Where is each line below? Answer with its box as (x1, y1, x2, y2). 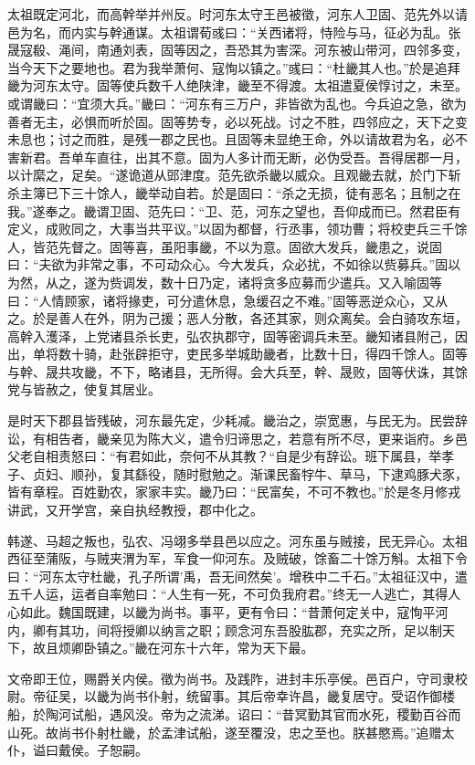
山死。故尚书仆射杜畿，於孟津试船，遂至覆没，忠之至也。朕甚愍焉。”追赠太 (7, 722, 455, 741)
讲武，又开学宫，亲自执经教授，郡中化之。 (7, 500, 263, 519)
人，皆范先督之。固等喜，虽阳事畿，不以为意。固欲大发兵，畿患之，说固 (7, 236, 442, 256)
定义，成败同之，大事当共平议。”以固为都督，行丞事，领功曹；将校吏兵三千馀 (7, 219, 468, 238)
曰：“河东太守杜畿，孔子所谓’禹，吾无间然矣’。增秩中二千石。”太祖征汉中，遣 (7, 566, 468, 585)
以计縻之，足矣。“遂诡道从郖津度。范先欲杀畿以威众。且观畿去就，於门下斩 (7, 165, 461, 184)
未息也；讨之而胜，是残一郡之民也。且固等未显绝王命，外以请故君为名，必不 (7, 130, 468, 149)
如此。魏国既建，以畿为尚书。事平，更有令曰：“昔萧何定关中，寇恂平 (19, 603, 436, 621)
